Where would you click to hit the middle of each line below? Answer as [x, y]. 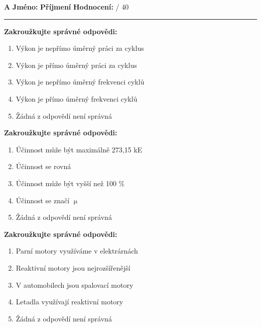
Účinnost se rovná [43, 166]
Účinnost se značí [43, 200]
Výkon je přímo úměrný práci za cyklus [76, 65]
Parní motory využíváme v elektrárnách [77, 251]
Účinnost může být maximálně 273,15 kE [79, 149]
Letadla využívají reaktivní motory [70, 302]
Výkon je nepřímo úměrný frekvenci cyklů [80, 82]
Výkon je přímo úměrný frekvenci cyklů [77, 98]
